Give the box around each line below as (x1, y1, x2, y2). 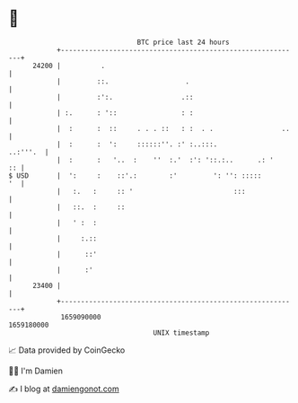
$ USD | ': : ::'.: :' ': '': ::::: (8, 171, 262, 180)
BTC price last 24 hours (136, 38, 230, 47)
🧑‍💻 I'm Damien (8, 365, 64, 376)
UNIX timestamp (153, 328, 210, 337)
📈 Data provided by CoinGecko (8, 345, 126, 355)
